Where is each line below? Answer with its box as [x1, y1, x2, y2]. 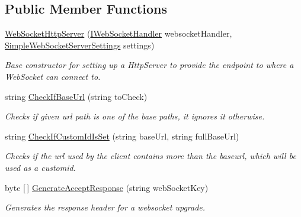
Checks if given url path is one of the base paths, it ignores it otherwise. [5, 110, 265, 122]
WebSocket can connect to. [5, 70, 101, 82]
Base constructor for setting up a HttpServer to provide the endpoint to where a [5, 59, 294, 71]
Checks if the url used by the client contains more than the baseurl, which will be [5, 150, 296, 162]
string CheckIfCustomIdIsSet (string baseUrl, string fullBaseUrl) [5, 129, 239, 142]
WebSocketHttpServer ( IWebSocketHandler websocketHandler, [5, 27, 232, 40]
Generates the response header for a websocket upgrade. [5, 201, 206, 213]
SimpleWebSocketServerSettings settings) [5, 38, 155, 51]
